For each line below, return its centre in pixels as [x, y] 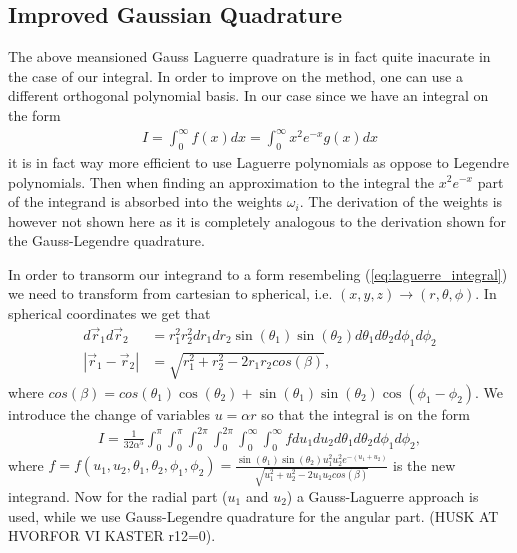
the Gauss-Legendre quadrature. [106, 240]
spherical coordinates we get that [109, 313]
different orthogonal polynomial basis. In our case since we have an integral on [248, 95]
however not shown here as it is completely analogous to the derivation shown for [257, 220]
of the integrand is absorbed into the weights [145, 201]
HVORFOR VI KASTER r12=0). [112, 535]
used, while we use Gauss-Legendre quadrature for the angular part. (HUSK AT [253, 515]
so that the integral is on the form [365, 413]
